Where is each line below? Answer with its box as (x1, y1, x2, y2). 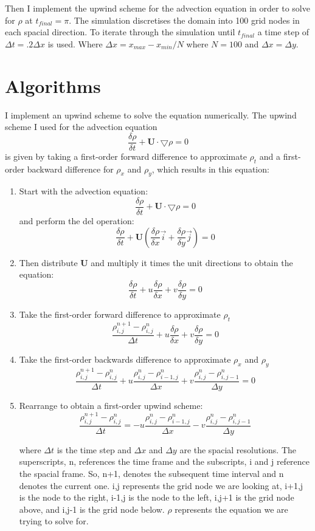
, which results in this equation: (151, 162, 269, 175)
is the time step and (57, 443, 131, 456)
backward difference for (27, 162, 114, 175)
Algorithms (5, 73, 101, 98)
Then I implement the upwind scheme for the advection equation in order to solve (5, 2, 310, 14)
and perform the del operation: (19, 214, 134, 227)
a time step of (257, 26, 310, 38)
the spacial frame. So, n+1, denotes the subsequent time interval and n (19, 467, 284, 480)
